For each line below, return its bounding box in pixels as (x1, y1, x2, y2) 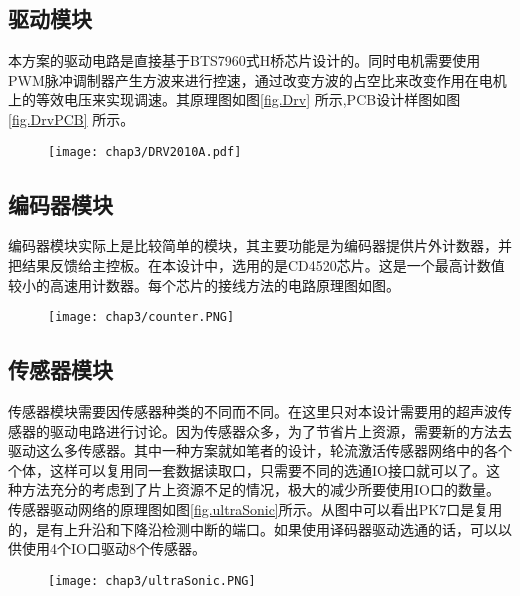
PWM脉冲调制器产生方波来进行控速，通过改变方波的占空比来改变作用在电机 (8, 69, 507, 90)
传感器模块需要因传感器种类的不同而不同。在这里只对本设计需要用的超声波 (8, 401, 498, 422)
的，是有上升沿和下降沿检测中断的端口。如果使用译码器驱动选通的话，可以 (8, 518, 498, 539)
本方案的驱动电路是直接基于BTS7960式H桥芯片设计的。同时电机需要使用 (8, 50, 481, 71)
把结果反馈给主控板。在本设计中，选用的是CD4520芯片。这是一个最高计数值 (8, 255, 505, 276)
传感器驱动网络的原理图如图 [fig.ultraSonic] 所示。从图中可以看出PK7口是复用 (8, 499, 503, 520)
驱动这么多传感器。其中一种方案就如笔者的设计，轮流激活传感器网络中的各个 (8, 440, 512, 461)
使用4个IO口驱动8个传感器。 (21, 538, 206, 559)
